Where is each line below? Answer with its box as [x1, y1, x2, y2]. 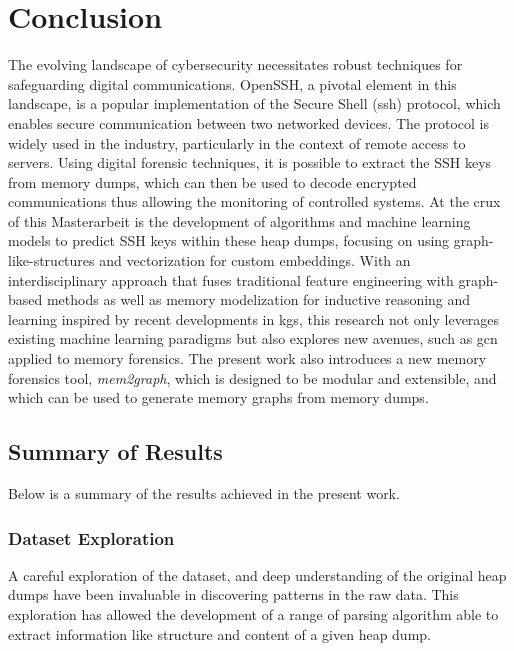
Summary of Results [8, 436, 223, 467]
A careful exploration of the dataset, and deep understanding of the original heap [8, 564, 507, 585]
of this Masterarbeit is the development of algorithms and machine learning [8, 210, 471, 231]
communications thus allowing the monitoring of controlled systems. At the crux [8, 191, 501, 212]
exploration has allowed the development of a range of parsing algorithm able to [8, 604, 499, 625]
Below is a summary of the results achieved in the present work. [8, 483, 400, 504]
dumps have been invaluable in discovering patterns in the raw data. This [8, 584, 459, 605]
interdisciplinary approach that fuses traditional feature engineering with [8, 269, 454, 290]
